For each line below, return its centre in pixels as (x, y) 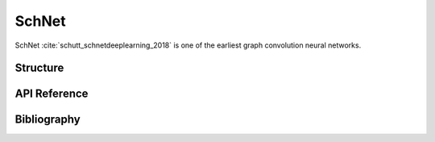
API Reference (52, 94)
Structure (39, 68)
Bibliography (48, 120)
